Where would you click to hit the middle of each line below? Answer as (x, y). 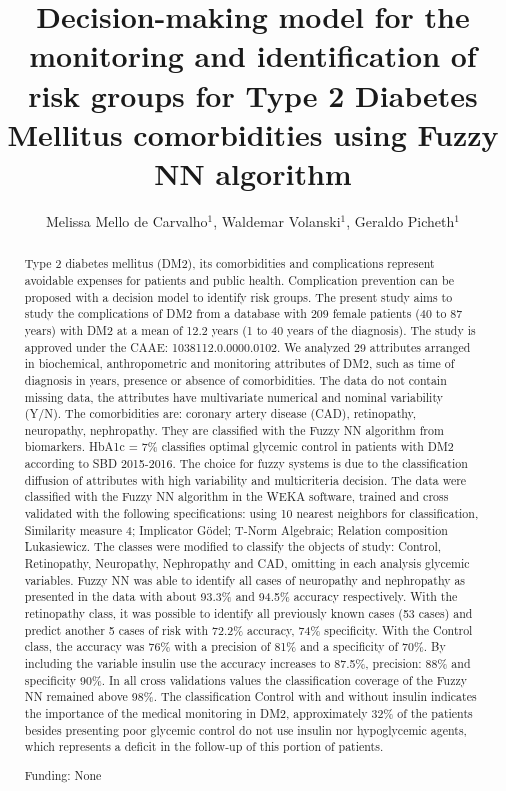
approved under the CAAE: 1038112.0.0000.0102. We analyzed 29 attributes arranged (247, 346)
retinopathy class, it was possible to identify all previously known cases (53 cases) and (248, 613)
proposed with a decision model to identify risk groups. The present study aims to (238, 296)
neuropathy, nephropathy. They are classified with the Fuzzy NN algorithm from (234, 429)
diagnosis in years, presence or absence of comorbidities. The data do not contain (235, 379)
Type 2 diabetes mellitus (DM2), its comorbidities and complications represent (229, 263)
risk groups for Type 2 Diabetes (253, 94)
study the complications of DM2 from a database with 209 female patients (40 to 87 (243, 313)
